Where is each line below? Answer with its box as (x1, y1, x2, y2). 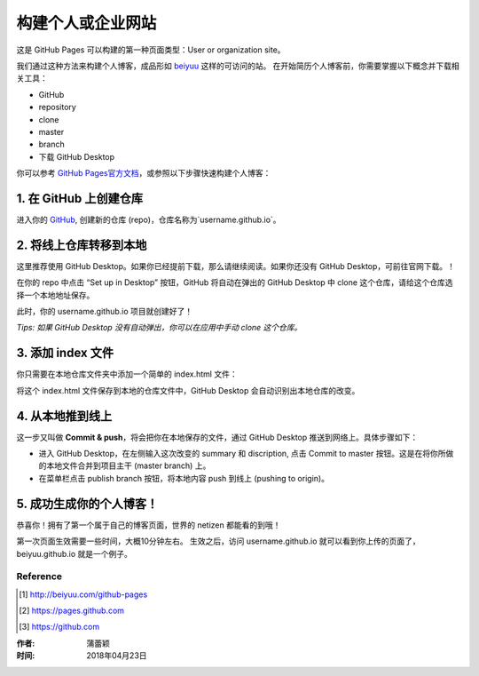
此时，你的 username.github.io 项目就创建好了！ (16, 306, 193, 317)
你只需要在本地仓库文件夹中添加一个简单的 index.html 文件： (16, 369, 239, 379)
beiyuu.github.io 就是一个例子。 (16, 548, 133, 559)
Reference (16, 570, 62, 583)
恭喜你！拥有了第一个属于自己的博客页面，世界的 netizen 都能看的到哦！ (16, 520, 281, 530)
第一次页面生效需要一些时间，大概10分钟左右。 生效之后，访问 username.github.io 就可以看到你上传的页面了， (16, 536, 420, 546)
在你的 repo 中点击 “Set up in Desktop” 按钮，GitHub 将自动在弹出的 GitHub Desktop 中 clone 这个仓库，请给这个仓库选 (16, 277, 453, 288)
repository (38, 102, 77, 113)
